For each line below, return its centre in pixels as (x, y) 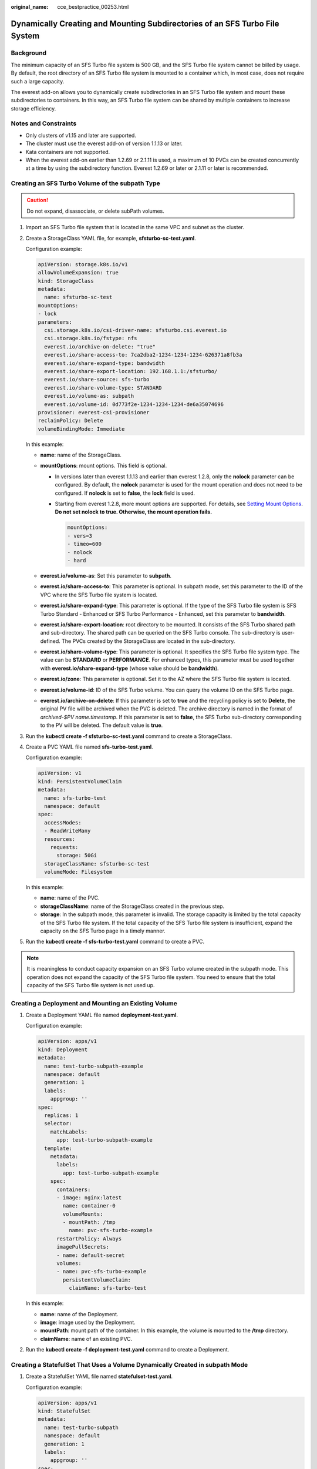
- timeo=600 (85, 544)
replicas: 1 (61, 1115)
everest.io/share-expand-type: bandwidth (105, 363)
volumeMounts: (83, 1214)
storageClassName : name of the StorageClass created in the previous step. (132, 906)
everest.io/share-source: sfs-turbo (97, 380)
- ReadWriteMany (68, 831)
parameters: (55, 322)
